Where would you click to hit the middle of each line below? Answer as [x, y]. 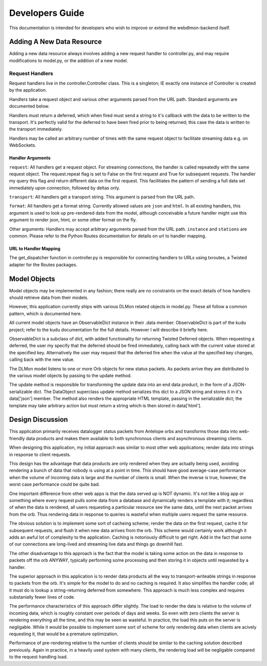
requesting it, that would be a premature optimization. [64, 634]
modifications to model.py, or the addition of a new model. [68, 60]
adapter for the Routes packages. [43, 265]
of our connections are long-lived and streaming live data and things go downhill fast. [96, 544]
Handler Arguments [30, 158]
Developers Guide [47, 13]
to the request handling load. [38, 657]
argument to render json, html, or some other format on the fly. [73, 220]
